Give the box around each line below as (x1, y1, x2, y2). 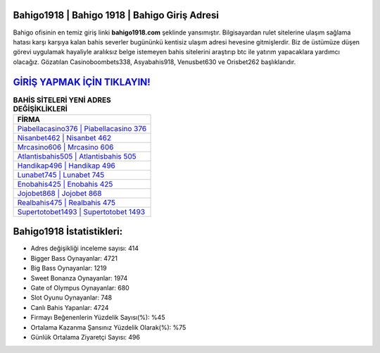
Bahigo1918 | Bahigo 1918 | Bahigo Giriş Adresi (13, 9, 220, 21)
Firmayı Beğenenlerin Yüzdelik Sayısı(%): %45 (30, 314, 165, 322)
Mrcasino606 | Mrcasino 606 (17, 142, 114, 151)
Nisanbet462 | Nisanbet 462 (17, 132, 112, 142)
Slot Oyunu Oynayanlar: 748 (30, 293, 113, 302)
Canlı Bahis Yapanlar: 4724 (30, 303, 109, 311)
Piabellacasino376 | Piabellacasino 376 (17, 123, 147, 133)
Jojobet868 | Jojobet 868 (17, 188, 102, 198)
